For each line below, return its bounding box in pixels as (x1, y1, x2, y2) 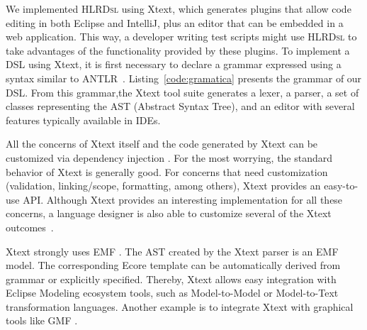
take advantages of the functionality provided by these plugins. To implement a (6, 43, 350, 57)
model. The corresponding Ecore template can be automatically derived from (6, 258, 341, 273)
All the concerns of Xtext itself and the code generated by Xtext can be (6, 136, 318, 151)
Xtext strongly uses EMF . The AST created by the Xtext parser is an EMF (6, 243, 339, 258)
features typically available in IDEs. (6, 112, 161, 127)
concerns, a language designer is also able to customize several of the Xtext (6, 206, 332, 221)
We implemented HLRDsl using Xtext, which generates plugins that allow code (6, 1, 351, 16)
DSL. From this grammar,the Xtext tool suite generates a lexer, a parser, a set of (6, 84, 359, 99)
